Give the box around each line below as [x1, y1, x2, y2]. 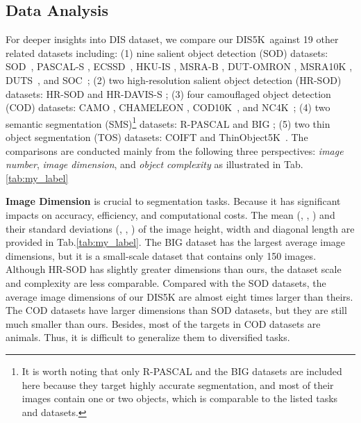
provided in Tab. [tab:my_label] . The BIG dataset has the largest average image [6, 235, 346, 249]
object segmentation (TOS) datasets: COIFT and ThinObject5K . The [6, 130, 308, 144]
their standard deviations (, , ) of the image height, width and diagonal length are [6, 221, 355, 235]
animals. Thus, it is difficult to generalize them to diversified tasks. [6, 330, 290, 345]
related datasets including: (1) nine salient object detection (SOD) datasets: [6, 45, 328, 60]
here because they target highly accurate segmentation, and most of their [22, 377, 334, 392]
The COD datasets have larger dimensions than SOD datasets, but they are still [6, 303, 347, 317]
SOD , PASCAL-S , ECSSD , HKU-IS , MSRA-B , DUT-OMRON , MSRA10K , [6, 59, 353, 74]
